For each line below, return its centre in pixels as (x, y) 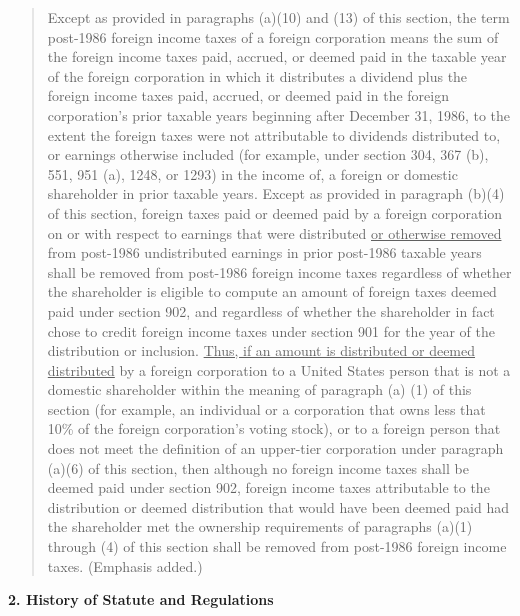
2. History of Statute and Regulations (141, 599)
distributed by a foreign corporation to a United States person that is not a (279, 369)
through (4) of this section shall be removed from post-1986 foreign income (277, 546)
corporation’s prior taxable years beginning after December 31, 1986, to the (279, 114)
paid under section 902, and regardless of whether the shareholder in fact (271, 310)
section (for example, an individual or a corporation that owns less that (266, 408)
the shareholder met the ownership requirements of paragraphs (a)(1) (260, 526)
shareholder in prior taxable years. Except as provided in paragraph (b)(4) (276, 193)
